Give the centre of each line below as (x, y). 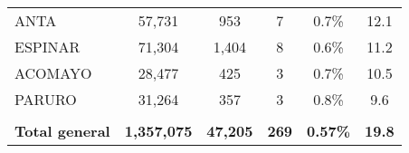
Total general (62, 131)
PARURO (46, 99)
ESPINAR (48, 47)
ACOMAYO (53, 73)
